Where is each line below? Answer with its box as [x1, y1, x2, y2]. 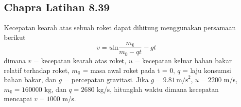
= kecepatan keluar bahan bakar [135, 55, 232, 65]
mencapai [4, 93, 32, 104]
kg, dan [44, 84, 67, 94]
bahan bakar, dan [4, 74, 56, 85]
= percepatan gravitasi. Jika [64, 74, 149, 85]
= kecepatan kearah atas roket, [34, 55, 126, 65]
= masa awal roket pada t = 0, [83, 65, 175, 75]
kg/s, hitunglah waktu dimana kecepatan [97, 84, 219, 94]
